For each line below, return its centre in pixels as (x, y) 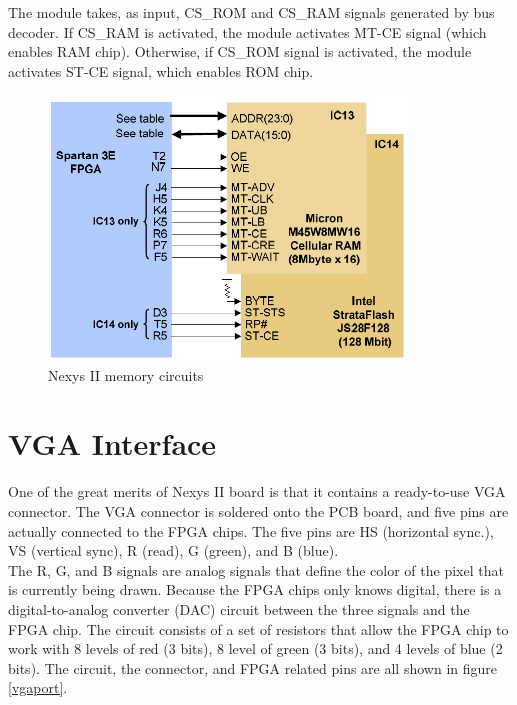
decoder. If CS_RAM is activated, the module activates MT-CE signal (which (247, 31)
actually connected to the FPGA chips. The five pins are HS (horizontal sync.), (251, 530)
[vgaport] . (38, 687)
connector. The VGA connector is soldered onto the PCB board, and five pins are (258, 510)
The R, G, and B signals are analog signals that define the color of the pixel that (256, 569)
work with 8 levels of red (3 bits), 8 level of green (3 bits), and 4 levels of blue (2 (255, 648)
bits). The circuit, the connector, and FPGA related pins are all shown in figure (252, 667)
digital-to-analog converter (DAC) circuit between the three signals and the (239, 608)
